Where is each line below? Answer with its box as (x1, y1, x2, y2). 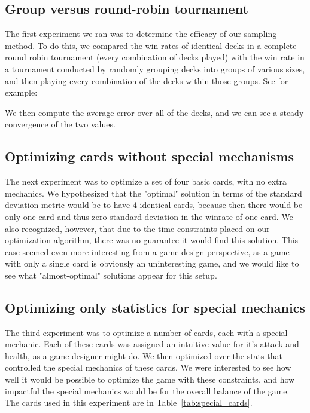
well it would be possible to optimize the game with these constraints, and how (5, 373, 295, 386)
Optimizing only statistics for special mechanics (5, 298, 305, 316)
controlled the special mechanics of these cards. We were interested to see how (5, 361, 291, 374)
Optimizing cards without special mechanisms (5, 147, 294, 166)
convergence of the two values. (5, 118, 116, 130)
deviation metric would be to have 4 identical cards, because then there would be (5, 198, 303, 211)
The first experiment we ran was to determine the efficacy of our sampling (5, 27, 277, 40)
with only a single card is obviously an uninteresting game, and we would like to (5, 257, 299, 270)
